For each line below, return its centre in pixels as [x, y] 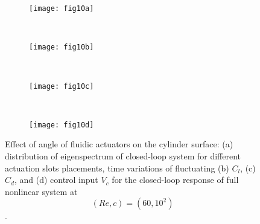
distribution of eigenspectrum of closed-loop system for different [123, 156]
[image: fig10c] [62, 86]
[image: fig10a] [62, 8]
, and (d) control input [56, 180]
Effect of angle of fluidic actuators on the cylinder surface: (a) [119, 144]
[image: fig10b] [62, 47]
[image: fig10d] [62, 125]
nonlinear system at [41, 191]
